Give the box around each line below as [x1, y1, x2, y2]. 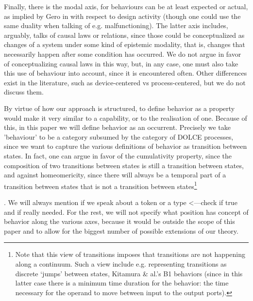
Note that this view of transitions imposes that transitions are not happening [15, 249, 245, 259]
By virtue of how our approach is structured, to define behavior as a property [4, 103, 235, 113]
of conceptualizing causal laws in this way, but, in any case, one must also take [4, 58, 238, 68]
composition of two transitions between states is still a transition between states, [4, 160, 244, 170]
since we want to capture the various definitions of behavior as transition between [4, 141, 247, 151]
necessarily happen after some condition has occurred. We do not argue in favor [4, 48, 241, 59]
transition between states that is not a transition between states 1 [4, 179, 197, 191]
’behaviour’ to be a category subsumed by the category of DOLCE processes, [4, 131, 234, 142]
